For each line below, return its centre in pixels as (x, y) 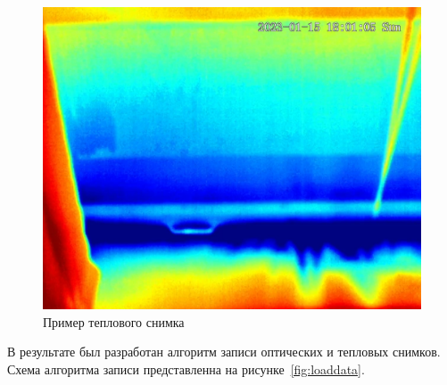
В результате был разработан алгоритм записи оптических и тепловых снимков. (224, 352)
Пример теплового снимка (114, 321)
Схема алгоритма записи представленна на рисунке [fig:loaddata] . (186, 369)
